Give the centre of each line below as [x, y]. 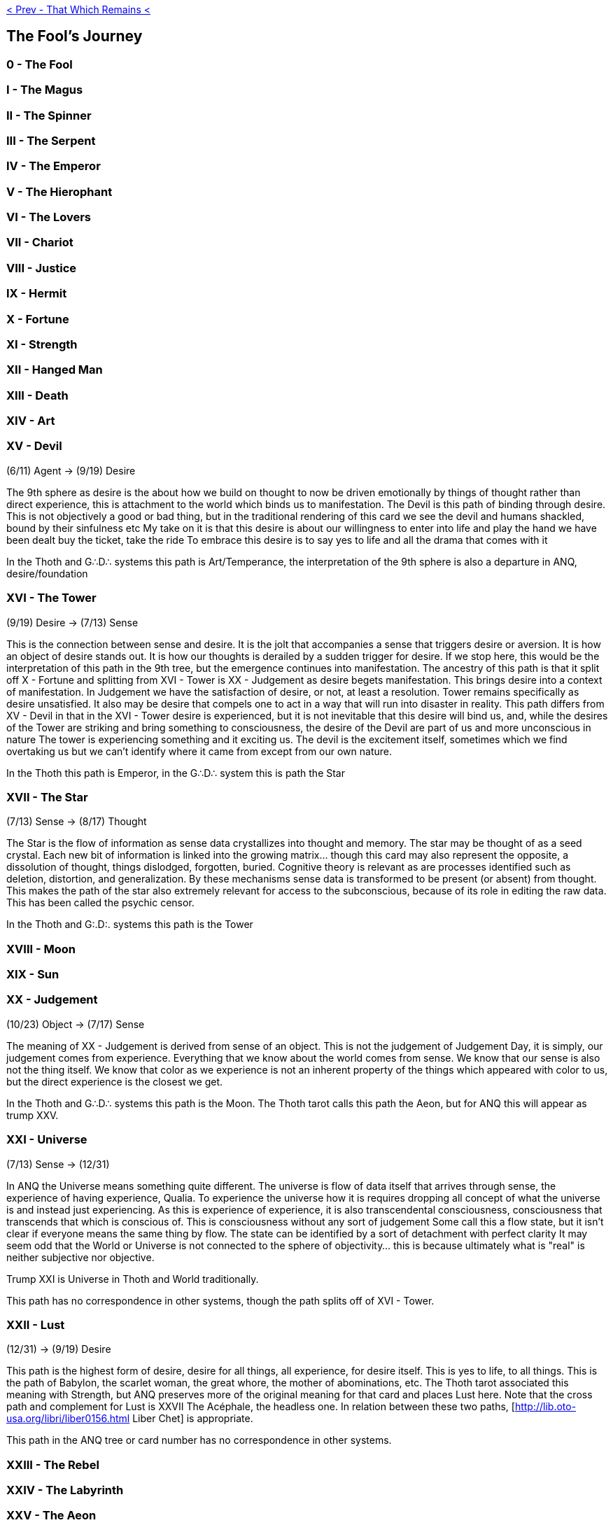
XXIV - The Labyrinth [65, 1490]
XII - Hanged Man [55, 370]
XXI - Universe [47, 1140]
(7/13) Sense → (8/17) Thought [77, 822]
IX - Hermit [37, 294]
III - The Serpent [51, 140]
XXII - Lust [36, 1324]
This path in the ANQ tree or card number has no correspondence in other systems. [199, 1440]
